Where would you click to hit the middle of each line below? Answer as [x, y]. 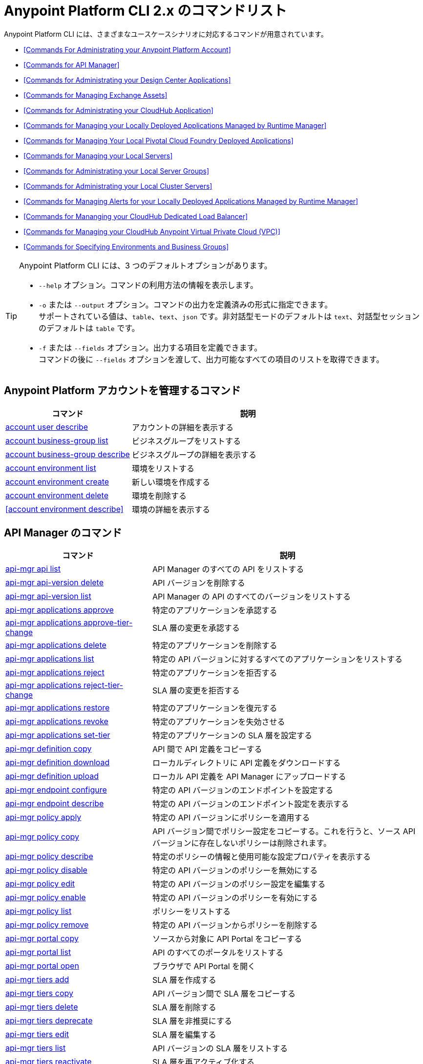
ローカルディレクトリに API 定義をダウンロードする [246, 763]
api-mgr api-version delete [55, 583]
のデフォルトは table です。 [89, 328]
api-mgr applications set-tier [58, 735]
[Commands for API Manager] [72, 65]
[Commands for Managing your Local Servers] [98, 155]
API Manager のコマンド [63, 533]
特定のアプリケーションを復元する [215, 708]
